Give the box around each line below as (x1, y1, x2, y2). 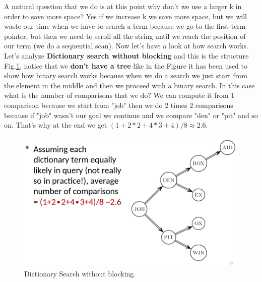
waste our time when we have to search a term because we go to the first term (4, 21, 246, 31)
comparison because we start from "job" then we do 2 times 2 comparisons (4, 99, 233, 110)
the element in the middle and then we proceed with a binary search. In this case (4, 80, 255, 90)
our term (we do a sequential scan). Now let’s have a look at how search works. (4, 40, 249, 51)
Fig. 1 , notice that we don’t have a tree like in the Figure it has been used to (4, 60, 248, 71)
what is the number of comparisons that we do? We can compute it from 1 (4, 90, 235, 100)
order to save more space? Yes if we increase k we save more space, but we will (4, 11, 247, 21)
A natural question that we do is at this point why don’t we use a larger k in (4, 1, 242, 11)
